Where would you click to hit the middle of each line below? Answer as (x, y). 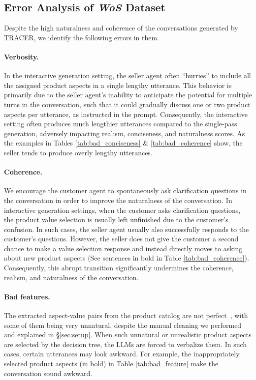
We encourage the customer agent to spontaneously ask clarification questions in (125, 190)
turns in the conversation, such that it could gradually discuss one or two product (127, 104)
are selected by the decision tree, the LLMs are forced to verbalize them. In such (126, 344)
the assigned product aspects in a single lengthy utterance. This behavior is (118, 85)
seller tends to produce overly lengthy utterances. (78, 152)
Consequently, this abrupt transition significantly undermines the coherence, (119, 268)
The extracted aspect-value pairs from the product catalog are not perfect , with (126, 315)
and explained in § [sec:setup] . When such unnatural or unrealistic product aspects (128, 335)
